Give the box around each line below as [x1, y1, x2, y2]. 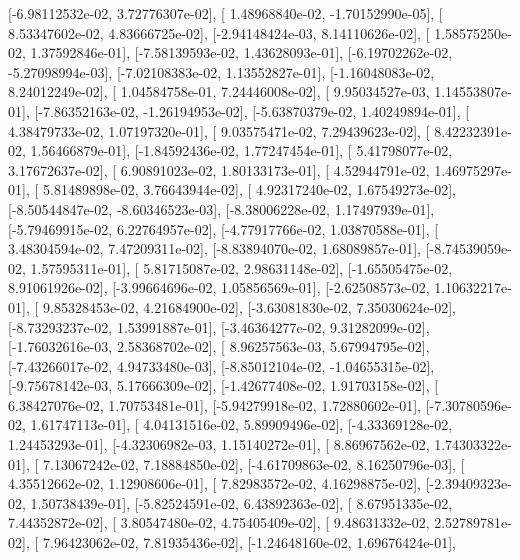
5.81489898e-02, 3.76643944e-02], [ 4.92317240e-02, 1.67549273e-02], [42, 179, 456, 200]
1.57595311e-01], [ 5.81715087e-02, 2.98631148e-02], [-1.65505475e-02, [30, 257, 453, 278]
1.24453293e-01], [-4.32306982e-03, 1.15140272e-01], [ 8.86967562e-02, [8, 434, 430, 455]
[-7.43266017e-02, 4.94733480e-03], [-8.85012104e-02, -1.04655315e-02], [8, 355, 435, 376]
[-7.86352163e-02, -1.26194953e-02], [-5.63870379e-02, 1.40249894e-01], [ [34, 100, 470, 121]
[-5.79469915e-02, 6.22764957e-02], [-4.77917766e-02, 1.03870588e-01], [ [8, 218, 439, 239]
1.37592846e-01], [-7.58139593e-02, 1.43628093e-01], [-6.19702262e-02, [30, 42, 453, 63]
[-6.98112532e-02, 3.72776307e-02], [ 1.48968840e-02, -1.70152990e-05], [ [8, 3, 443, 23]
